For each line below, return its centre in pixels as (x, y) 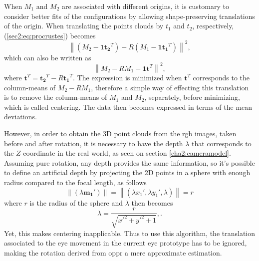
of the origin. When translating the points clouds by (84, 26)
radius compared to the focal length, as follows (75, 182)
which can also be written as (48, 57)
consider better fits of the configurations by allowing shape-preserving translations (129, 16)
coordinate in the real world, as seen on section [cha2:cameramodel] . (127, 153)
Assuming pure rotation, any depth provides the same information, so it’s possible (129, 162)
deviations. (20, 117)
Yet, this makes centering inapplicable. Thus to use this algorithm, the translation (130, 233)
